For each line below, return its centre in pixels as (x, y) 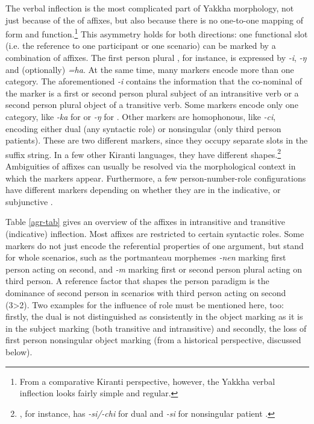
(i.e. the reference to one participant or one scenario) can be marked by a (141, 46)
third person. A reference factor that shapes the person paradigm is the (137, 281)
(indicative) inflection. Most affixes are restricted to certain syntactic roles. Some (155, 233)
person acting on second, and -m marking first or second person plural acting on (154, 269)
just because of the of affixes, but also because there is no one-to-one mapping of (154, 20)
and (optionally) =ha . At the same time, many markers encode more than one (150, 69)
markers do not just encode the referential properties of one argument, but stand (155, 245)
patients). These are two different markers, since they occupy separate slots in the (157, 140)
